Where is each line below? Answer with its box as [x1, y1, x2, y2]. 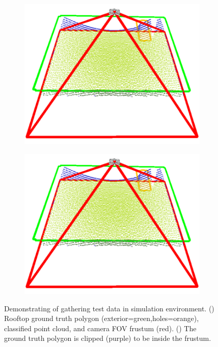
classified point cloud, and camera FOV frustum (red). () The [4, 323, 197, 333]
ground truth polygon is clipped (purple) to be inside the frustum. [4, 333, 211, 343]
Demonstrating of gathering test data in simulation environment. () [4, 303, 214, 313]
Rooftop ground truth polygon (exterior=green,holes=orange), [4, 313, 199, 324]
